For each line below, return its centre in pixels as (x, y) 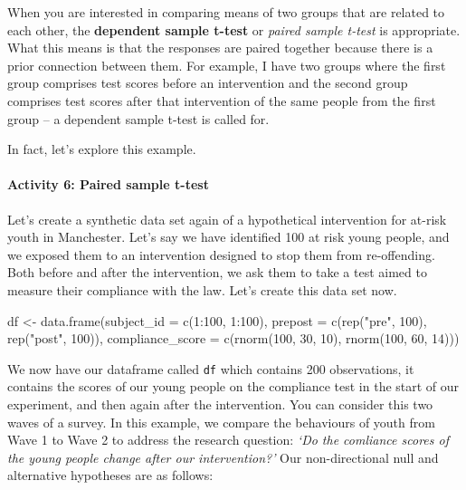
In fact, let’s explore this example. (102, 149)
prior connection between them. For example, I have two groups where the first (227, 65)
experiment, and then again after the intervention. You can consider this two (220, 404)
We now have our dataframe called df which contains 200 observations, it (211, 368)
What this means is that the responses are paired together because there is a (220, 48)
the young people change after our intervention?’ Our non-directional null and (223, 457)
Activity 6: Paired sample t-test (108, 184)
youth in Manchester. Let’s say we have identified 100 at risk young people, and (228, 237)
